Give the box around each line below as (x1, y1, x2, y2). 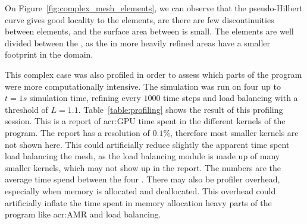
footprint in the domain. (5, 48, 93, 61)
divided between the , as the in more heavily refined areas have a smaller (5, 36, 271, 49)
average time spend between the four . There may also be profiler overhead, (5, 173, 280, 185)
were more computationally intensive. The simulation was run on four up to (5, 80, 281, 92)
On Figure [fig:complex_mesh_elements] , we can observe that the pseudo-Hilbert (5, 2, 303, 14)
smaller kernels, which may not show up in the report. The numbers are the (5, 161, 281, 173)
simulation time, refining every (29, 92, 141, 104)
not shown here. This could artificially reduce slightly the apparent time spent (5, 138, 290, 150)
